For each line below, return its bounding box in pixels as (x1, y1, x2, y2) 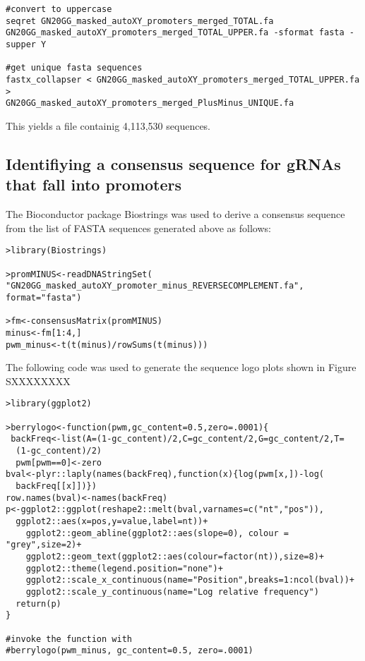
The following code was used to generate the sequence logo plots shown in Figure (6, 360, 357, 375)
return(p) (16, 598, 61, 609)
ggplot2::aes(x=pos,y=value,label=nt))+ (16, 516, 208, 526)
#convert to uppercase (6, 4, 112, 14)
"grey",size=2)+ (6, 540, 82, 550)
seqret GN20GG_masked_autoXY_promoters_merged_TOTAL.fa (6, 16, 274, 26)
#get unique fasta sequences (6, 63, 143, 73)
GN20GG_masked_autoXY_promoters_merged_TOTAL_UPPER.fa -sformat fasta (6, 28, 345, 38)
